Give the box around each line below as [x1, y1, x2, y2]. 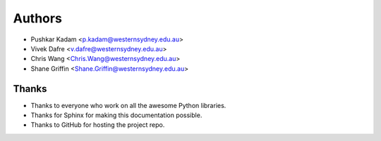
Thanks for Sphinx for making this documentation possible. [30, 111, 202, 119]
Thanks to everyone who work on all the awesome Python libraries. [30, 101, 226, 109]
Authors [13, 11, 63, 26]
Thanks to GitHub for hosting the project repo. [30, 121, 165, 129]
